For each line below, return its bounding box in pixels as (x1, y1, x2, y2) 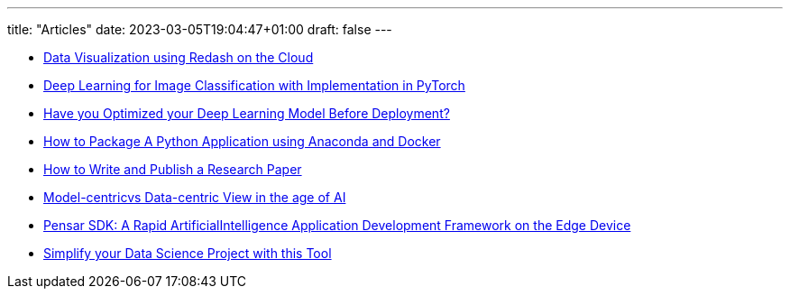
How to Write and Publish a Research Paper (43, 162, 302, 177)
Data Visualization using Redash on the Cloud (43, 50, 314, 65)
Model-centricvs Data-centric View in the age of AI (43, 190, 346, 205)
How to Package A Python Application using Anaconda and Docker (43, 134, 441, 149)
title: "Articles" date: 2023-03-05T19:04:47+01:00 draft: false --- (7, 22, 392, 37)
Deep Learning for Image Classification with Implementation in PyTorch (43, 78, 465, 93)
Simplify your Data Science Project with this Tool (43, 245, 332, 261)
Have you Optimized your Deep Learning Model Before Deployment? (43, 106, 450, 121)
